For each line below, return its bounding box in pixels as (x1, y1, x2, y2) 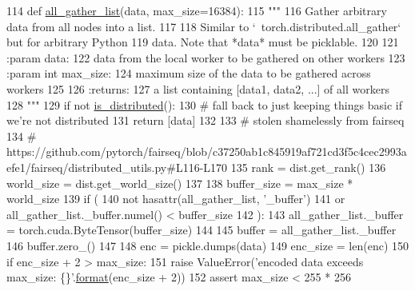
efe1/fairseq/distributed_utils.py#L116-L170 (6, 158, 228, 175)
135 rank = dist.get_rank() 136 (230, 158, 386, 175)
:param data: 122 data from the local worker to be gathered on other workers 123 (6, 49, 405, 66)
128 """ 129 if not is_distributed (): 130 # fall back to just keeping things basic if (6, 96, 402, 113)
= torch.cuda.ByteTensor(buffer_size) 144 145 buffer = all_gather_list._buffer (6, 221, 397, 238)
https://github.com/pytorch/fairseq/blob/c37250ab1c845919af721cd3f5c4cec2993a (6, 143, 407, 160)
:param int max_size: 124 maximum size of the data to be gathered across (6, 65, 371, 82)
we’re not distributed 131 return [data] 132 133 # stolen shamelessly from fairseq (6, 112, 405, 129)
